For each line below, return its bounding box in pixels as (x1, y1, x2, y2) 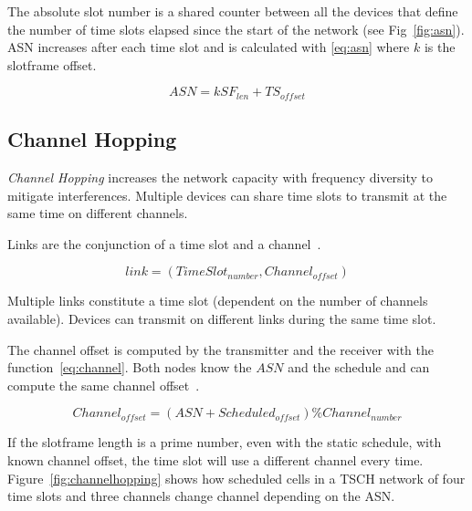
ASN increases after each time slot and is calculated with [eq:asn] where (7, 37, 410, 57)
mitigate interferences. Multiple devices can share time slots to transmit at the (7, 185, 447, 204)
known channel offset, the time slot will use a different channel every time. (7, 450, 424, 469)
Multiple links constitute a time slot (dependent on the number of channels (7, 291, 428, 310)
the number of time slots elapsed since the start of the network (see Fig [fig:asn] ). (7, 19, 465, 38)
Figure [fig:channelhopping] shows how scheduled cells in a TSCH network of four (7, 468, 466, 487)
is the (424, 37, 456, 57)
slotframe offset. (7, 55, 97, 74)
